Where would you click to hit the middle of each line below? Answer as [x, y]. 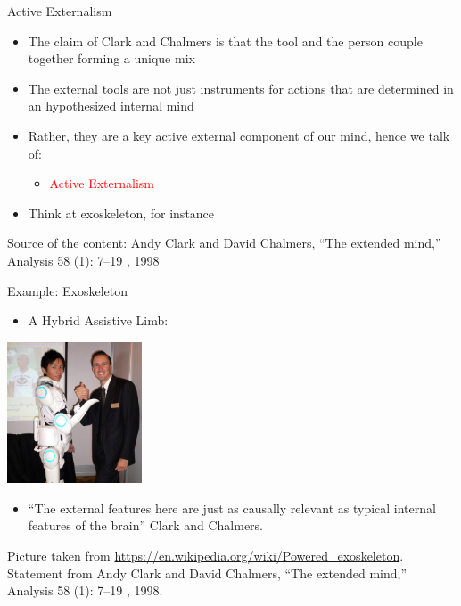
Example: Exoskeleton [68, 290]
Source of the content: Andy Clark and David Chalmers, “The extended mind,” [224, 243]
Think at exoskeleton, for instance [121, 213]
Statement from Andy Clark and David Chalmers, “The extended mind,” [207, 573]
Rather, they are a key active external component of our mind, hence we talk [239, 135]
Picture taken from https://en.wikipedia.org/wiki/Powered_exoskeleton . [206, 556]
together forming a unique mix [111, 58]
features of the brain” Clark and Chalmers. [146, 525]
